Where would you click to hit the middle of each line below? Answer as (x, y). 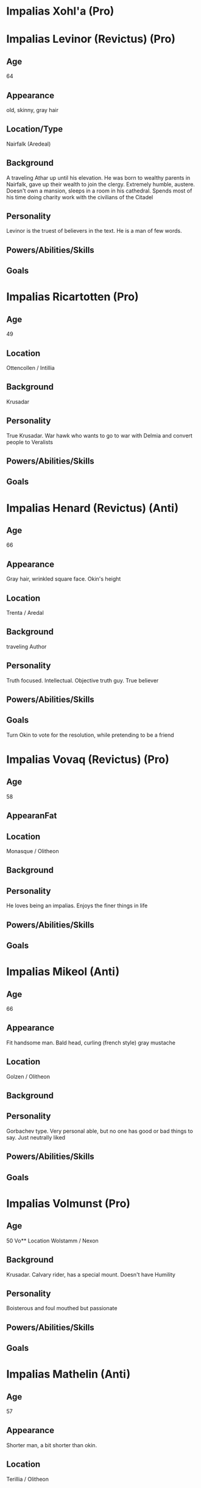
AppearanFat (32, 816)
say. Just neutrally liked (36, 1137)
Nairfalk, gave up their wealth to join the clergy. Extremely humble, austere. (100, 184)
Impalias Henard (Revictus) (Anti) (93, 508)
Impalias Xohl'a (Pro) (60, 11)
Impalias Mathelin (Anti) (69, 1374)
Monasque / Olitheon (33, 851)
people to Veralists (30, 442)
